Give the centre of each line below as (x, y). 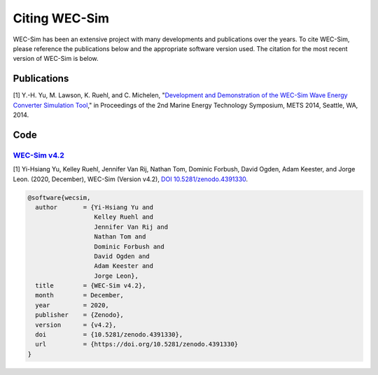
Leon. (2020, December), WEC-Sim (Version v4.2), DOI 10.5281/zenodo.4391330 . (131, 179)
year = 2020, (72, 305)
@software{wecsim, (59, 197)
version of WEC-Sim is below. (56, 59)
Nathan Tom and (120, 237)
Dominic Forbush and (129, 246)
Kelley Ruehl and (124, 217)
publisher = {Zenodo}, (79, 315)
